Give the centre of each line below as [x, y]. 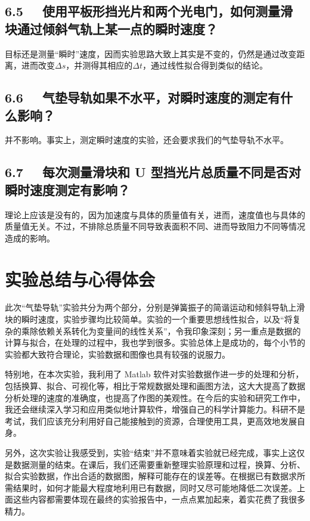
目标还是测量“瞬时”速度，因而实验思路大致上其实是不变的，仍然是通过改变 [151, 53]
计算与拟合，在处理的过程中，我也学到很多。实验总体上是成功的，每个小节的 [155, 342]
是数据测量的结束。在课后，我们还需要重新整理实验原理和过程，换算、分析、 [155, 464]
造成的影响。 [30, 238]
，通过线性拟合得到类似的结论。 [205, 65]
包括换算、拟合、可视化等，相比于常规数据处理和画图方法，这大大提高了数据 [155, 386]
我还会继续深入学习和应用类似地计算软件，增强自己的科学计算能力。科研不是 [155, 409]
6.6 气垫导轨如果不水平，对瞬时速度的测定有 [143, 97]
